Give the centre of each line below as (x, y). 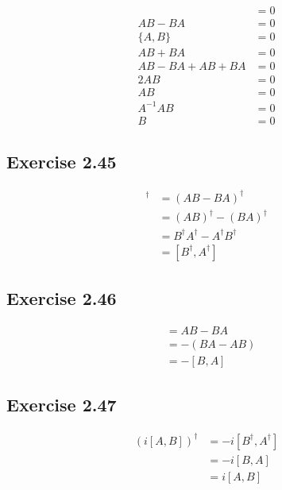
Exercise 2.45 (62, 162)
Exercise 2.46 (62, 298)
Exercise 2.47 (62, 405)
